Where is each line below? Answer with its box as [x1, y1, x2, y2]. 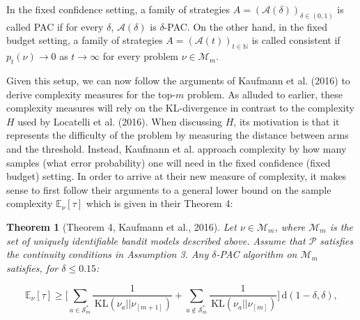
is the [329, 219, 354, 234]
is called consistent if [251, 33, 341, 47]
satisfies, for [6, 260, 58, 275]
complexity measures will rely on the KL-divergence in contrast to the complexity [6, 100, 354, 115]
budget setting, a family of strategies [6, 33, 163, 47]
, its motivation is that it [233, 114, 340, 128]
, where [274, 219, 306, 234]
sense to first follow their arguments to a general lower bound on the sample [6, 182, 331, 197]
